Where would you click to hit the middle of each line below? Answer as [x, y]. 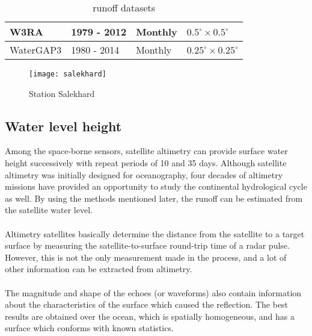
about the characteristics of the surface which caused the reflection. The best [147, 304]
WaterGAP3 [36, 50]
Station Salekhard [62, 93]
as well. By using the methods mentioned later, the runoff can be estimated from [154, 198]
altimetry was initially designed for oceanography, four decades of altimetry [144, 174]
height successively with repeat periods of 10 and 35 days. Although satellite [146, 163]
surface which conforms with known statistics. [89, 328]
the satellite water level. [49, 210]
